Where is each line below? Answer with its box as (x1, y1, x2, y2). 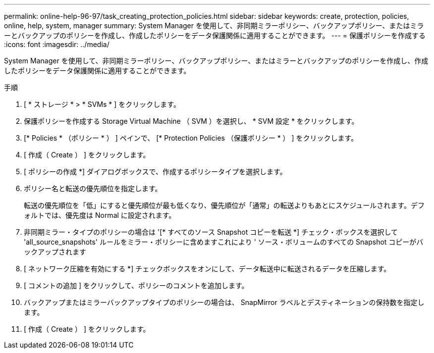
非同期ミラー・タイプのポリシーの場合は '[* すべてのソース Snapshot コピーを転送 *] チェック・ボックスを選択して (24, 228, 398, 236)
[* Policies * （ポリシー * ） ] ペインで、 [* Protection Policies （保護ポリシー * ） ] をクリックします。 (24, 134, 358, 142)
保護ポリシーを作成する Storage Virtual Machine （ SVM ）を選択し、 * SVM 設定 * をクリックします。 (24, 117, 359, 125)
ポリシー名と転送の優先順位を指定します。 (24, 184, 162, 193)
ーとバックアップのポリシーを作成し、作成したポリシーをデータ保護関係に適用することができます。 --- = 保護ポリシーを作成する (4, 31, 426, 40)
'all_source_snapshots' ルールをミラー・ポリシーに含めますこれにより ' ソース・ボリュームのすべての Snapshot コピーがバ (24, 238, 424, 246)
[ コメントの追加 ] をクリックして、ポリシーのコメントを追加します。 (24, 281, 249, 290)
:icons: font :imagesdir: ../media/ (4, 40, 109, 49)
